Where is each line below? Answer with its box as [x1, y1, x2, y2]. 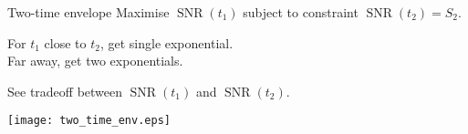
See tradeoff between [7, 81, 123, 100]
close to [44, 33, 87, 52]
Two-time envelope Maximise [7, 3, 170, 21]
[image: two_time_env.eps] [7, 114, 171, 128]
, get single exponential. [99, 33, 234, 52]
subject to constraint [243, 3, 359, 21]
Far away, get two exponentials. [7, 51, 183, 70]
